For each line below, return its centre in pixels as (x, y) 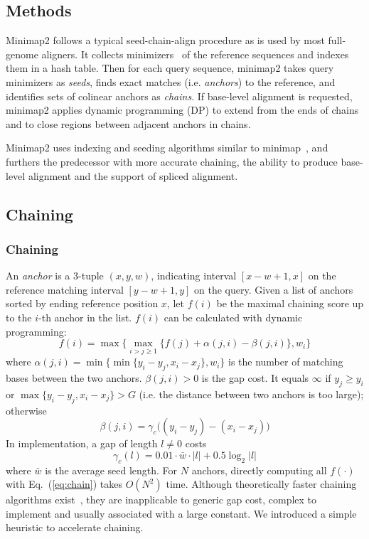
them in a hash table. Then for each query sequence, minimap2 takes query (170, 68)
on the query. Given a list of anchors (274, 289)
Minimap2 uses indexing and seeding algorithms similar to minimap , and (167, 148)
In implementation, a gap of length (82, 443)
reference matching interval (65, 289)
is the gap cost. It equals (255, 378)
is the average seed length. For (111, 470)
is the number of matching (285, 362)
